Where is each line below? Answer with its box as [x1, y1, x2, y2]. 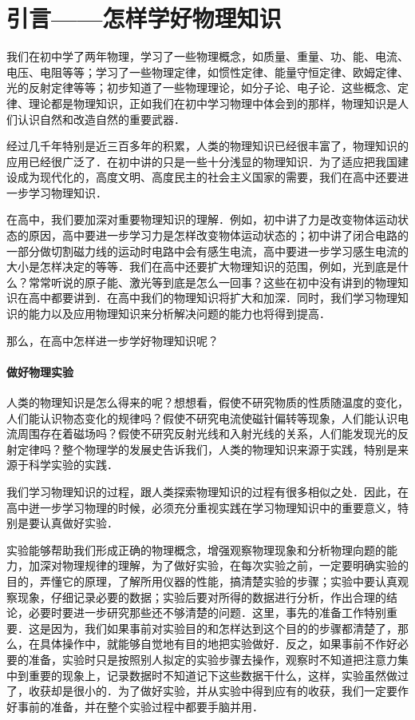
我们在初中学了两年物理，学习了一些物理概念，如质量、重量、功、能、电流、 [6, 48, 409, 65]
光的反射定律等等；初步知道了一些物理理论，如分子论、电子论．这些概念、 [6, 79, 397, 96]
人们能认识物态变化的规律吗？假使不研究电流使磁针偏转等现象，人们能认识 [6, 409, 397, 426]
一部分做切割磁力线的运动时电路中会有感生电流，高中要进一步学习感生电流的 [6, 242, 409, 259]
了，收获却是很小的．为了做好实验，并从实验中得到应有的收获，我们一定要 [6, 682, 397, 699]
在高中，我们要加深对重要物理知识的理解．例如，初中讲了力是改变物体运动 [6, 211, 397, 228]
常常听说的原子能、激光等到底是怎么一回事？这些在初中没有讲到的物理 [28, 273, 397, 290]
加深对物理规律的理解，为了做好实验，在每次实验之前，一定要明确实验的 [28, 557, 409, 574]
